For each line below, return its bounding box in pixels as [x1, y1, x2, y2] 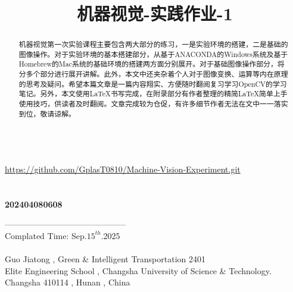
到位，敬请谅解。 [18, 108, 76, 118]
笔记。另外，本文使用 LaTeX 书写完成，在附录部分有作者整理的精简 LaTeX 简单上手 [18, 89, 288, 99]
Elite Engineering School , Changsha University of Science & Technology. [5, 264, 272, 277]
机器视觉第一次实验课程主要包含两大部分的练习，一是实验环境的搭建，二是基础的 [18, 39, 288, 49]
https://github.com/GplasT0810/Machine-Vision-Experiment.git [5, 163, 241, 175]
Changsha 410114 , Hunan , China [5, 276, 130, 288]
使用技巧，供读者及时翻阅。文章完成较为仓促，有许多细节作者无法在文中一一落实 [18, 99, 288, 109]
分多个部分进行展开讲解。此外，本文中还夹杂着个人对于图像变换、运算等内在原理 [18, 69, 288, 79]
